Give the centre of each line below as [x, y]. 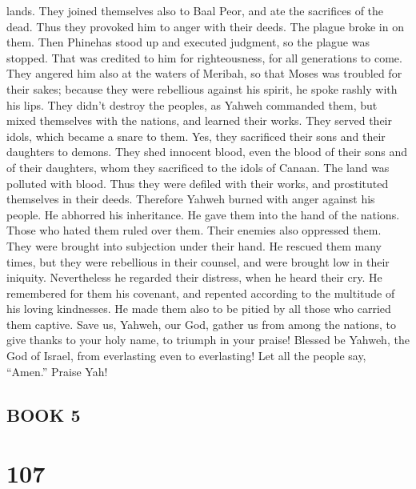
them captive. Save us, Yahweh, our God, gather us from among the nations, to [201, 324]
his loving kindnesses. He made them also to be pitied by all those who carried [199, 309]
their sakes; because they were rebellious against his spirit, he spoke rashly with [202, 88]
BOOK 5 [44, 414]
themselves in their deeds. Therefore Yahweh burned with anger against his [191, 199]
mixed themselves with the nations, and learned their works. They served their [200, 120]
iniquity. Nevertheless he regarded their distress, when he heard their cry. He [194, 277]
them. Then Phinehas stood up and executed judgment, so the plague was [188, 42]
